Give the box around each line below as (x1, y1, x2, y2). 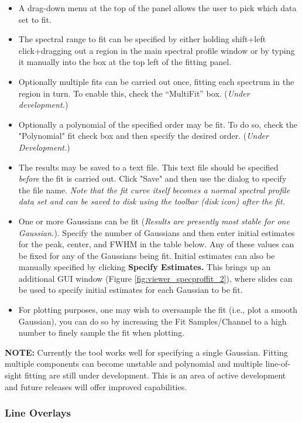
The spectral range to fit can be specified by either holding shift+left (18, 33, 266, 45)
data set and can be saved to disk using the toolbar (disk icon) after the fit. (18, 195, 285, 207)
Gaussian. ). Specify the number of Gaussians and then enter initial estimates (18, 226, 295, 238)
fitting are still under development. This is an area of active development (24, 369, 286, 381)
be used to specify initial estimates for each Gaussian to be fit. (18, 284, 243, 296)
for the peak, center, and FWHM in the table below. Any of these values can (18, 238, 294, 250)
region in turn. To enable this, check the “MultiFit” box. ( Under (18, 87, 250, 99)
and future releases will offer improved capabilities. (5, 380, 187, 393)
